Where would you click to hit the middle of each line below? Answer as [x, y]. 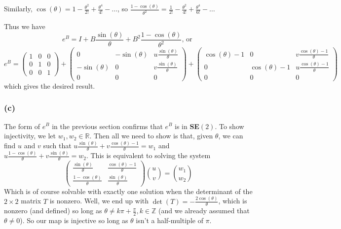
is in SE [187, 126]
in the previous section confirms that [107, 126]
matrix [31, 201]
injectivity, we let [30, 136]
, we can [231, 136]
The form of [22, 126]
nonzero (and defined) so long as [53, 211]
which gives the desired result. [50, 85]
